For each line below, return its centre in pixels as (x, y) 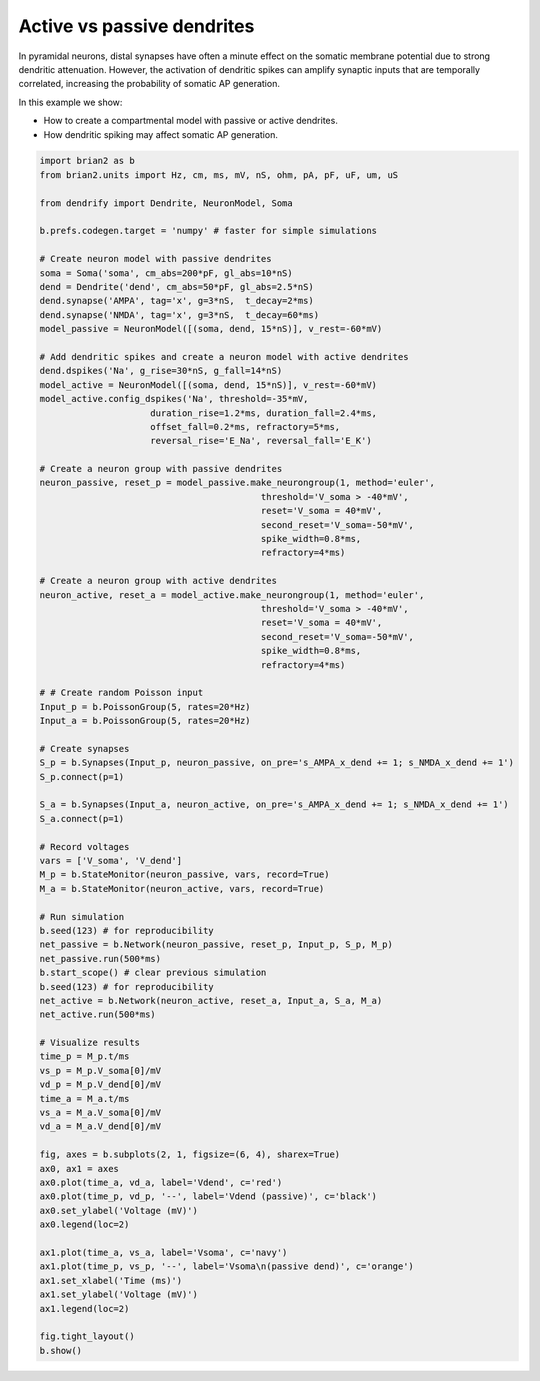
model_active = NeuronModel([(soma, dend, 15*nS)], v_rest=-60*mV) (208, 384)
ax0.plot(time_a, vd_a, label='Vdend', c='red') (161, 1182)
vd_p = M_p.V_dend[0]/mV (100, 1084)
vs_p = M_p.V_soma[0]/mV (100, 1070)
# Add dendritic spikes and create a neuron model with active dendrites (224, 356)
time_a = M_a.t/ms (84, 1098)
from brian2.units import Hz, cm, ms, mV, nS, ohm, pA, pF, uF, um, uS (219, 174)
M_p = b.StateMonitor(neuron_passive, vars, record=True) (184, 874)
